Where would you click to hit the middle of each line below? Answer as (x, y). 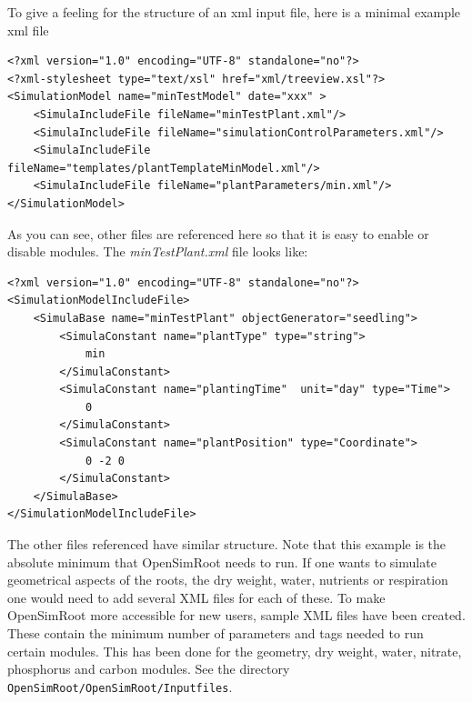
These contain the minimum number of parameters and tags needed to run (216, 633)
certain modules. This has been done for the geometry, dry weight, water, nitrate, (235, 651)
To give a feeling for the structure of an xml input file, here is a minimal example (234, 12)
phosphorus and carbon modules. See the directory (149, 669)
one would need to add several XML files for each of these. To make (196, 597)
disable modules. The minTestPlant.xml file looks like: (158, 251)
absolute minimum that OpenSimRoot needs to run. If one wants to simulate (222, 562)
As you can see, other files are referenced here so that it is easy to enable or (218, 233)
